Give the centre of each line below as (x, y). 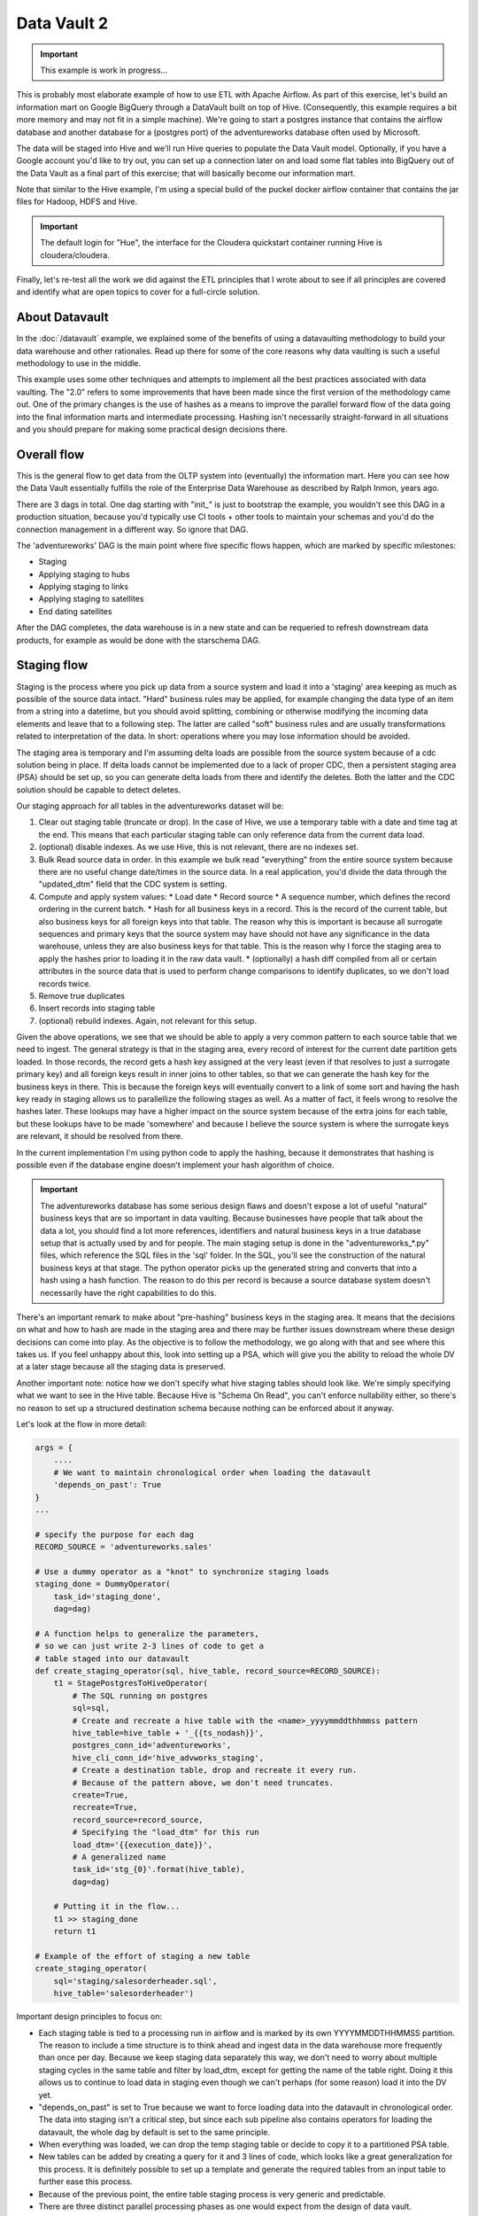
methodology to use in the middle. (79, 363)
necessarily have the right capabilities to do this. (128, 1292)
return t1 (75, 1931)
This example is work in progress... (104, 70)
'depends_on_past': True (108, 1485)
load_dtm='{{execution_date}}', (142, 1845)
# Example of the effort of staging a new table (143, 1956)
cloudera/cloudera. (75, 255)
